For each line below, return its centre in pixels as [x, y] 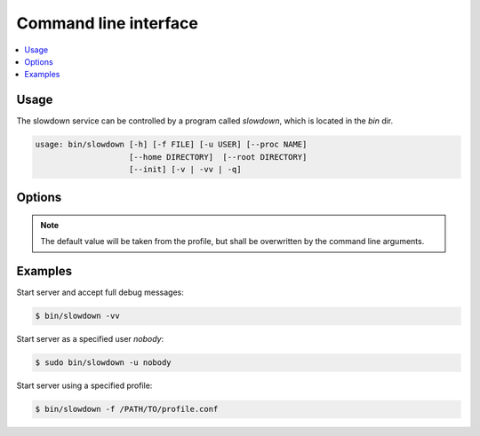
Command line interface [108, 23]
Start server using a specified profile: [84, 385]
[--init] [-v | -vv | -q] [185, 169]
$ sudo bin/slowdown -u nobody [104, 363]
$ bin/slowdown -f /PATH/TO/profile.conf [127, 409]
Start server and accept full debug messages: [100, 292]
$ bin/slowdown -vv [77, 316]
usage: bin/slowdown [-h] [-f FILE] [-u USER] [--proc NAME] [171, 145]
